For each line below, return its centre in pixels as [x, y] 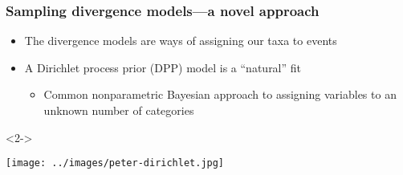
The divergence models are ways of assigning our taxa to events [181, 41]
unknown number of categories [119, 110]
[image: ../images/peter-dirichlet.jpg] [115, 163]
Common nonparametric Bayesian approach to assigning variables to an [220, 94]
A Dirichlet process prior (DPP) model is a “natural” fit [163, 67]
